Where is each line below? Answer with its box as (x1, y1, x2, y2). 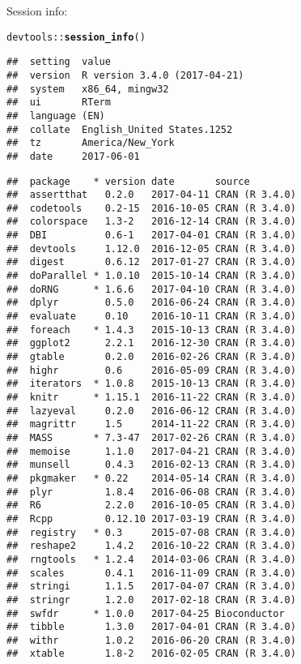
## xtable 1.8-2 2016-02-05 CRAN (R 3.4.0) (6, 648, 296, 660)
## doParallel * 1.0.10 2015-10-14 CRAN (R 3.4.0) (6, 270, 296, 282)
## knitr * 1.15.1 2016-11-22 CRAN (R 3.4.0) (6, 392, 296, 403)
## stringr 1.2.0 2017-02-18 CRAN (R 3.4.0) (6, 593, 296, 606)
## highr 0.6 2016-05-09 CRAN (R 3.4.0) (6, 364, 296, 376)
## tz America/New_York (6, 137, 175, 149)
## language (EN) (6, 109, 105, 122)
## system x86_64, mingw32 (6, 83, 169, 95)
